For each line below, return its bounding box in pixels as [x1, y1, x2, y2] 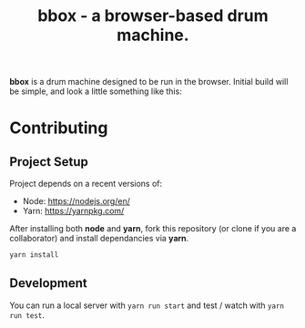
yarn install [9, 251, 59, 260]
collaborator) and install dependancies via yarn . [9, 233, 189, 244]
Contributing [9, 118, 108, 138]
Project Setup [9, 154, 89, 169]
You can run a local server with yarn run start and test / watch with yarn [9, 300, 285, 311]
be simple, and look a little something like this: [9, 86, 182, 97]
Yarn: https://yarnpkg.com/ [22, 206, 125, 217]
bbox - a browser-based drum [37, 5, 269, 26]
